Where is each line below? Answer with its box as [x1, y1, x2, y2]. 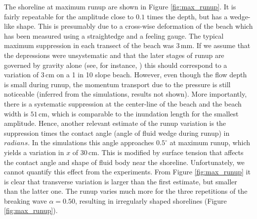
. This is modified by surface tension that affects [97, 147, 244, 157]
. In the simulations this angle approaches [28, 137, 154, 148]
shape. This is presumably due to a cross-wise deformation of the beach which [16, 21, 253, 31]
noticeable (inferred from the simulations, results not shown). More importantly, [4, 89, 247, 99]
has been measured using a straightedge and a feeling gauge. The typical [4, 30, 224, 41]
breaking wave [4, 195, 47, 206]
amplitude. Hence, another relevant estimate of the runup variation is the [4, 118, 226, 128]
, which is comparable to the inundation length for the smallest [47, 108, 239, 118]
